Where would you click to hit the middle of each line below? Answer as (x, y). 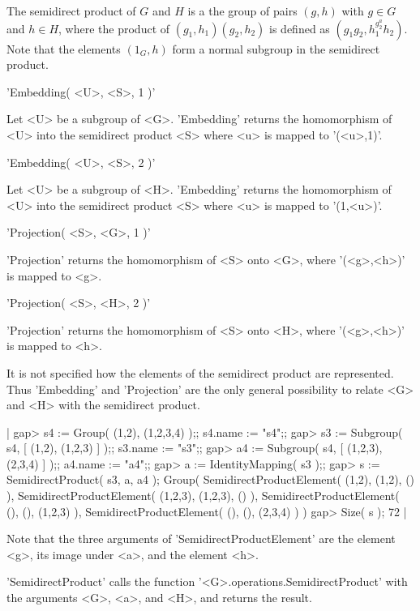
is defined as (300, 28)
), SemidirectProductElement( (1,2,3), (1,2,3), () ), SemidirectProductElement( (203, 496)
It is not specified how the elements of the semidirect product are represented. (200, 372)
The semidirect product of (71, 11)
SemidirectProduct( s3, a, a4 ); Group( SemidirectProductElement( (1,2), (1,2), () (211, 479)
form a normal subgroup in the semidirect (276, 48)
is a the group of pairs (242, 11)
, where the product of (114, 28)
